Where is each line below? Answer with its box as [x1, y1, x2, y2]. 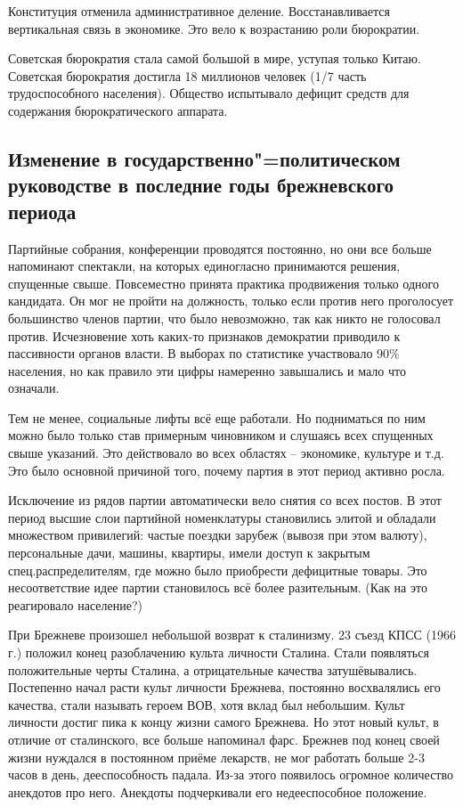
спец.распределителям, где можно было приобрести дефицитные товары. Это [8, 560, 427, 579]
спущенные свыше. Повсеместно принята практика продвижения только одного [8, 273, 439, 292]
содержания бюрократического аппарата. [8, 101, 228, 119]
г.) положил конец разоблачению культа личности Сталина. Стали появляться [8, 643, 429, 662]
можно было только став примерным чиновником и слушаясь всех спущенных [8, 426, 434, 444]
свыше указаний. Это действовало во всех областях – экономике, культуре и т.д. [8, 444, 444, 462]
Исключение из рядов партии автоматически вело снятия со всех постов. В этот [8, 491, 442, 509]
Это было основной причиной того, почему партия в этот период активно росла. [8, 461, 445, 479]
